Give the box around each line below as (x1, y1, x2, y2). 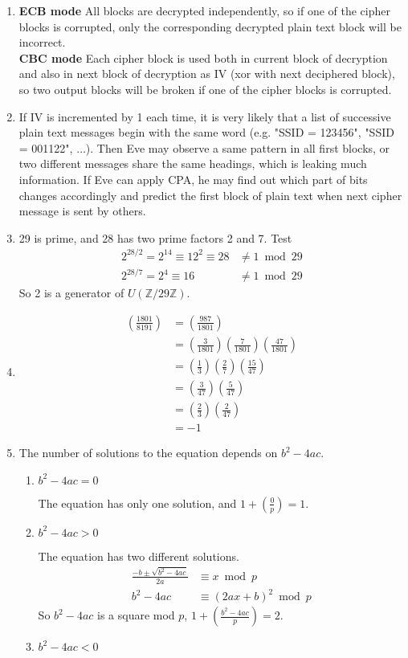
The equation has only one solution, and (38, 494, 237, 511)
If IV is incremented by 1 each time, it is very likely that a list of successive (18, 108, 391, 125)
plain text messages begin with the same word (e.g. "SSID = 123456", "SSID (18, 124, 394, 141)
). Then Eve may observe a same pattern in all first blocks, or (85, 139, 390, 156)
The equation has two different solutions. (38, 547, 239, 564)
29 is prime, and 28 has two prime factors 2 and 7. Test (18, 229, 292, 246)
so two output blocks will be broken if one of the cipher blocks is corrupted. (18, 80, 392, 97)
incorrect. (18, 34, 66, 51)
